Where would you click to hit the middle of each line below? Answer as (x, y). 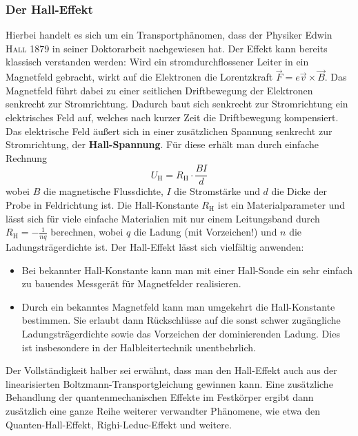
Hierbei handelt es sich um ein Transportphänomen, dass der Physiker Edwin (169, 35)
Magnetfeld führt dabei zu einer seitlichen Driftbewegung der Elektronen (159, 90)
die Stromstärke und (217, 191)
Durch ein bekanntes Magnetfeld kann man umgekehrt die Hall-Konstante (178, 306)
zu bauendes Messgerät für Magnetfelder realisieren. (131, 283)
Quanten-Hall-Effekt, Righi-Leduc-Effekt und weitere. (119, 424)
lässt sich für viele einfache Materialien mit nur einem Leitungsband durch (163, 218)
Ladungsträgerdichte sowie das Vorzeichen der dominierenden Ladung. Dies (181, 334)
